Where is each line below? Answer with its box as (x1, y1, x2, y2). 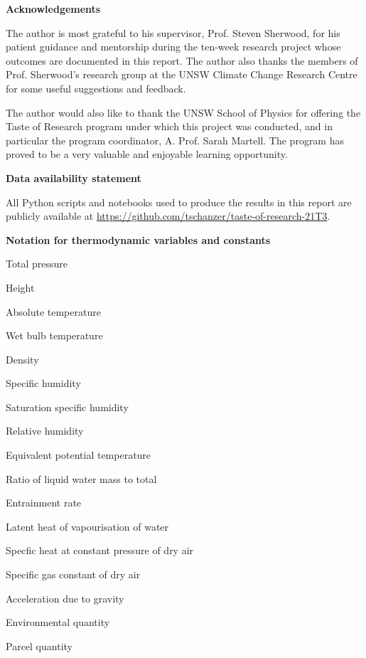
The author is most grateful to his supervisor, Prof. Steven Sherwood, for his (6, 25, 340, 40)
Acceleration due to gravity (6, 590, 124, 605)
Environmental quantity (6, 615, 110, 630)
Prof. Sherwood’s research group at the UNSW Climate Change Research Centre (6, 67, 357, 82)
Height (6, 280, 35, 294)
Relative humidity (6, 423, 84, 438)
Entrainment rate (6, 495, 82, 510)
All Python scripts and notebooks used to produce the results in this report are (6, 194, 352, 209)
